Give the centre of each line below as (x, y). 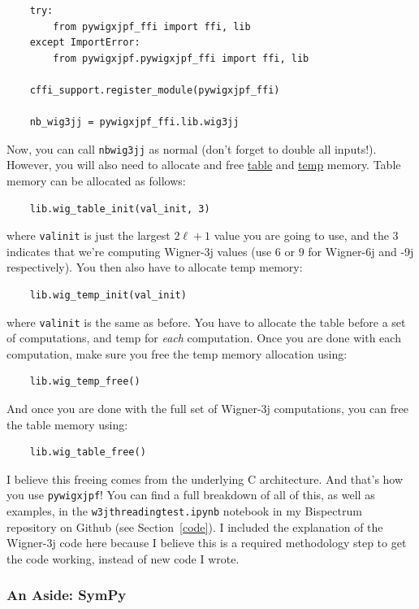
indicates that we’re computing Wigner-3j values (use (139, 251)
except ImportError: (85, 43)
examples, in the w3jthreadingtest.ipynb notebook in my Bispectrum (184, 511)
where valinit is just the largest (89, 235)
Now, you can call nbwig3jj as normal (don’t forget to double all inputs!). (192, 148)
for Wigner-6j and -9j (361, 251)
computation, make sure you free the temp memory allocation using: (177, 353)
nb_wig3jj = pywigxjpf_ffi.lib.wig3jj (134, 122)
